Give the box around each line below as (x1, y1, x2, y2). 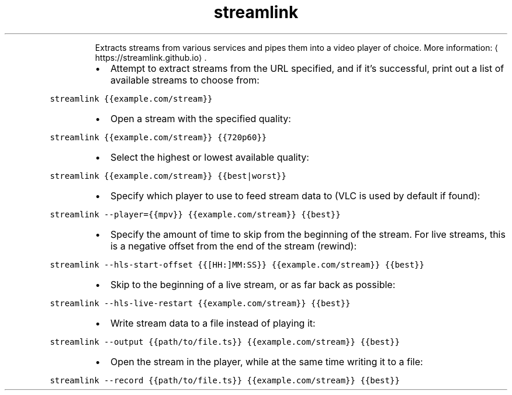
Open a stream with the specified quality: (110, 112, 291, 124)
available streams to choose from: (110, 74, 260, 86)
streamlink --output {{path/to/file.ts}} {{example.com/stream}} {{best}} (50, 337, 400, 347)
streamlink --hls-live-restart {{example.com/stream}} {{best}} (50, 298, 351, 308)
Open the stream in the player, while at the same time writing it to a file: (110, 355, 423, 368)
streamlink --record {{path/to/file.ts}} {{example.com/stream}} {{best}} (50, 375, 400, 385)
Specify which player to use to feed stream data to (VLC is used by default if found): (110, 189, 480, 202)
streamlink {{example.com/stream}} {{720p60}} (50, 132, 267, 142)
